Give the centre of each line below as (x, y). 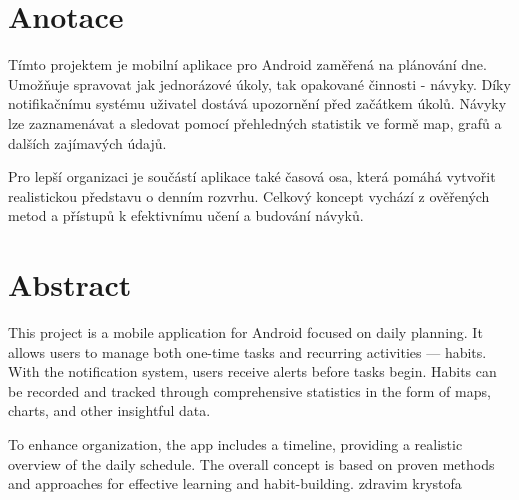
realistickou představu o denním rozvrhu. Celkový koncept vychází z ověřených (249, 195)
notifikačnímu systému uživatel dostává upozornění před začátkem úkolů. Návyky (257, 103)
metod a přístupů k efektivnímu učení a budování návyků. (186, 215)
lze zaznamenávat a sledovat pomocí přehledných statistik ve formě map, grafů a (255, 122)
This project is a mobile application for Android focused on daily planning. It (245, 332)
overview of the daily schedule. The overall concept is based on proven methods (251, 463)
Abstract (70, 284)
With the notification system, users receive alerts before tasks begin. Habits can (252, 371)
